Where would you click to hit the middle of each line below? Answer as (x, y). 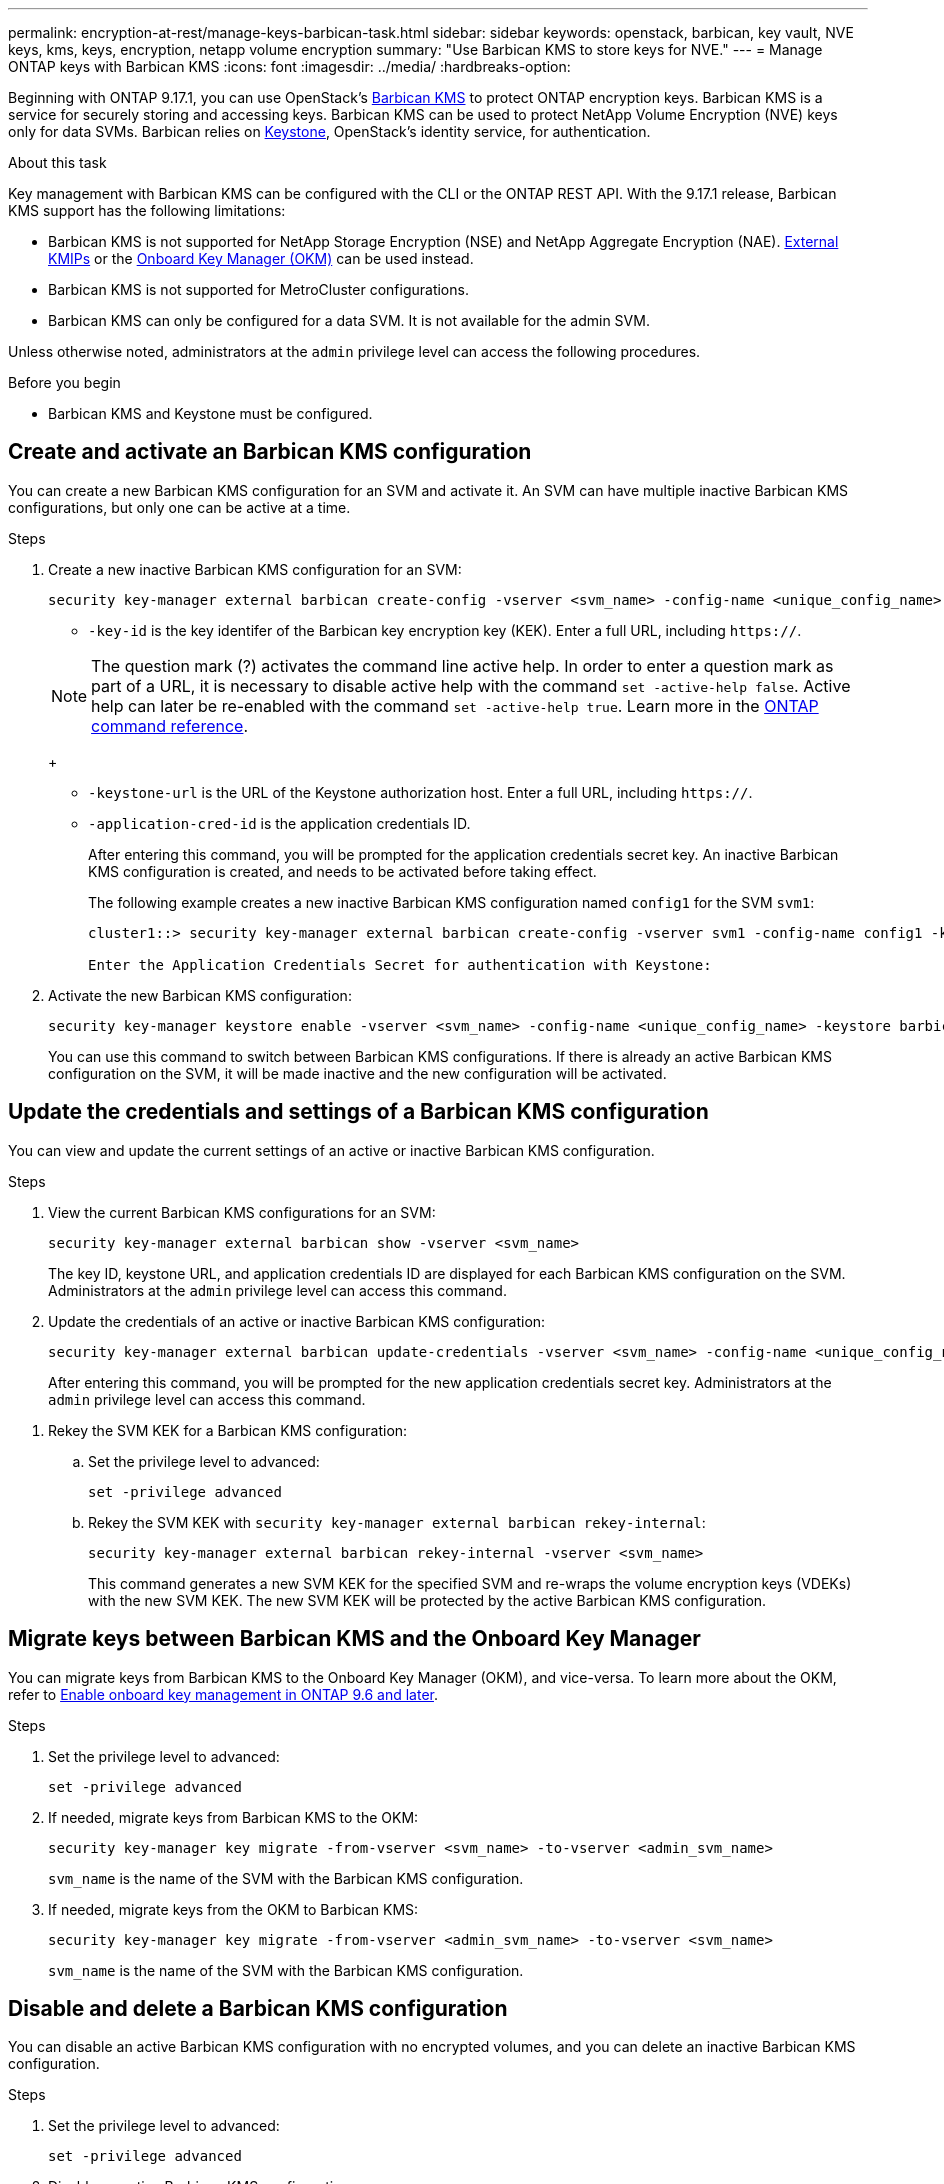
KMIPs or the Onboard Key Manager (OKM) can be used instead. (261, 258)
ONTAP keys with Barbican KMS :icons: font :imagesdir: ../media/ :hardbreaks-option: (289, 66)
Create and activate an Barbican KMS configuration (270, 452)
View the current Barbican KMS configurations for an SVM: (242, 1212)
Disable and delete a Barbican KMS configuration (258, 2008)
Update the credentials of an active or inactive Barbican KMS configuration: (297, 1321)
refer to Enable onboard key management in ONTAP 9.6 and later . (223, 1694)
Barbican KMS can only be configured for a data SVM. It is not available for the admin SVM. (349, 320)
